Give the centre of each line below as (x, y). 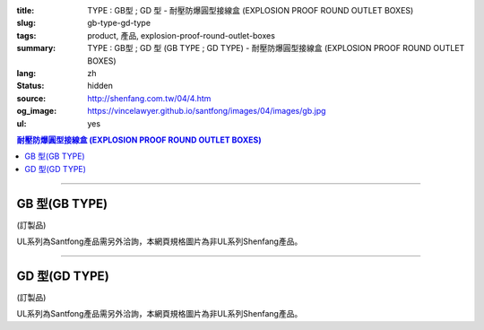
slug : (26, 23)
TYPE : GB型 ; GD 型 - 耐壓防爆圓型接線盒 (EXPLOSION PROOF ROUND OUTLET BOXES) (251, 10)
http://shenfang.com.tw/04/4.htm (149, 98)
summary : (36, 48)
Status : (30, 86)
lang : (26, 73)
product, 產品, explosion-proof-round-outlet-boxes (181, 35)
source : (31, 98)
